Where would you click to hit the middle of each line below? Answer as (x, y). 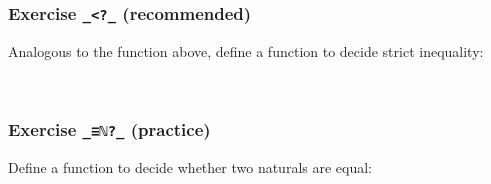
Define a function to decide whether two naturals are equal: (190, 166)
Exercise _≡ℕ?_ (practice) (109, 128)
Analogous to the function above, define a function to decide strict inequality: (246, 50)
